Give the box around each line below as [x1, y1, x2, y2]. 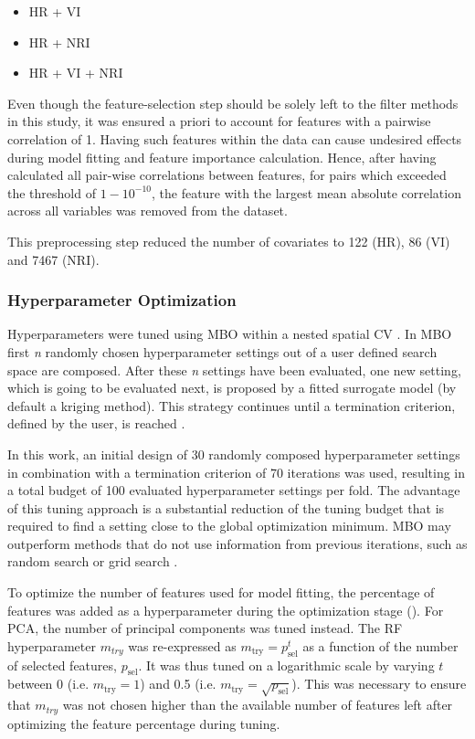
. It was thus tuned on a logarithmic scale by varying [138, 655, 435, 674]
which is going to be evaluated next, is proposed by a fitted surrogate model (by [7, 378, 457, 397]
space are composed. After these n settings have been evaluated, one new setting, [7, 360, 461, 379]
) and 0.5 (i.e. [140, 674, 216, 693]
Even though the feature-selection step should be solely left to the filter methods [7, 93, 459, 112]
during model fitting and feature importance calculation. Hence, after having [7, 147, 437, 166]
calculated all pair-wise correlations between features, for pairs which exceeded [7, 165, 447, 185]
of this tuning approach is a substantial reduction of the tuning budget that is [7, 498, 445, 517]
